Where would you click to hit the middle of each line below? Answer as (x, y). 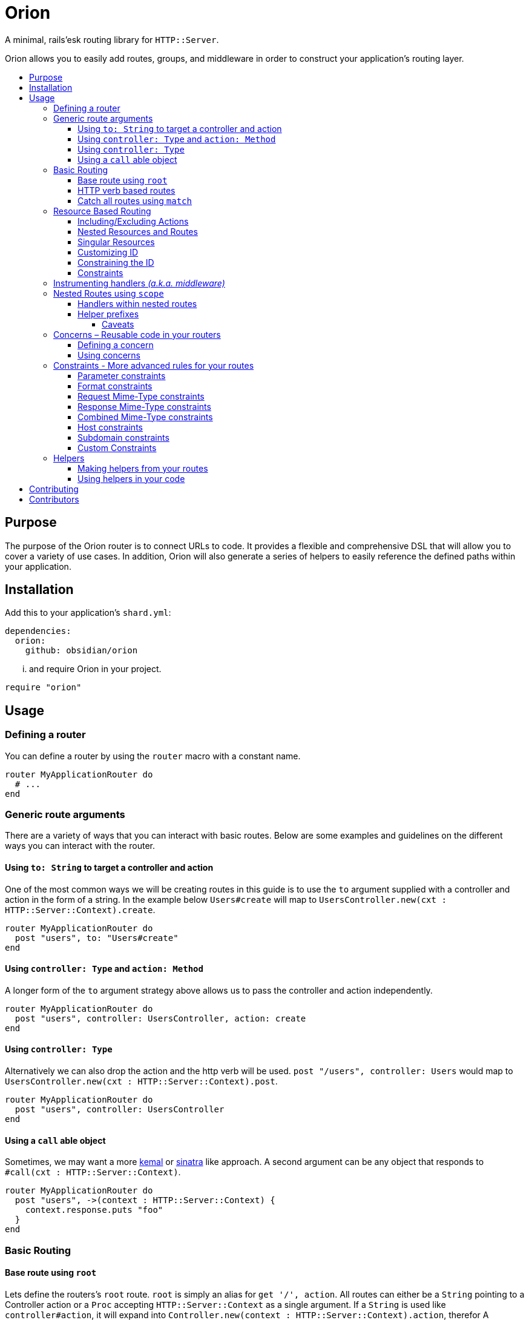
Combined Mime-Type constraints (145, 417)
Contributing (54, 489)
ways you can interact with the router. (80, 846)
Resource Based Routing (102, 211)
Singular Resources (116, 242)
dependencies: (38, 631)
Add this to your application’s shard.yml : (88, 613)
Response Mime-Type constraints (144, 406)
